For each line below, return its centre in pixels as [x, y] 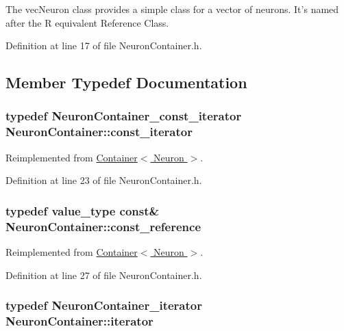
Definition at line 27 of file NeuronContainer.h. [104, 275]
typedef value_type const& [83, 210]
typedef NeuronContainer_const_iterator [124, 116]
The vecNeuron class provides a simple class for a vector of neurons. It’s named [172, 9]
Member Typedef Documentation [126, 82]
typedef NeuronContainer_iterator [104, 305]
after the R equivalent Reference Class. [87, 22]
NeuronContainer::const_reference [103, 226]
